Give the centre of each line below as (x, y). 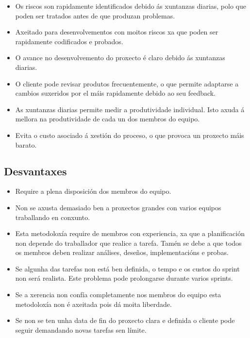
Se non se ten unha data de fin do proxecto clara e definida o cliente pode (125, 320)
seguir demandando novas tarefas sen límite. (81, 330)
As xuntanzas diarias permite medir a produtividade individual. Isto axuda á (130, 109)
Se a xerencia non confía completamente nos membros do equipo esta (118, 295)
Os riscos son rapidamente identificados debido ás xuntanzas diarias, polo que (131, 6)
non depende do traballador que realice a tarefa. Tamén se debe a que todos (128, 243)
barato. (26, 144)
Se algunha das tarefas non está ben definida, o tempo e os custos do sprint (127, 268)
